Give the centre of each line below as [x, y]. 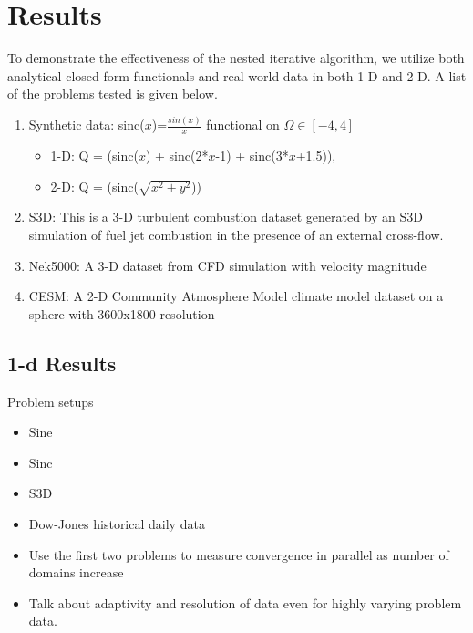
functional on [243, 125]
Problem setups [51, 401]
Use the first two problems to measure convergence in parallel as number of [239, 554]
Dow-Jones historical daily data [117, 523]
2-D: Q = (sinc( [94, 186]
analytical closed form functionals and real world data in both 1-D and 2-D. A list [237, 75]
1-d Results [62, 363]
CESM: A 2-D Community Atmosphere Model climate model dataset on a [236, 296]
